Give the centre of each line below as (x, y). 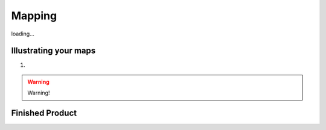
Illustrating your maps (53, 51)
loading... (23, 34)
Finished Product (44, 113)
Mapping (34, 16)
